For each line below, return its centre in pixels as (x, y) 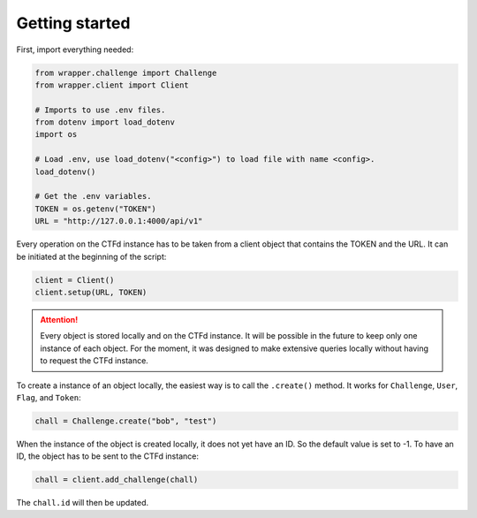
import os (56, 134)
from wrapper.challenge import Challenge (126, 72)
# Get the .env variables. (93, 196)
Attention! (59, 319)
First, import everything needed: (75, 50)
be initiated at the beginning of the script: (91, 256)
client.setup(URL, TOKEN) (91, 292)
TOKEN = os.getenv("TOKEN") (95, 209)
